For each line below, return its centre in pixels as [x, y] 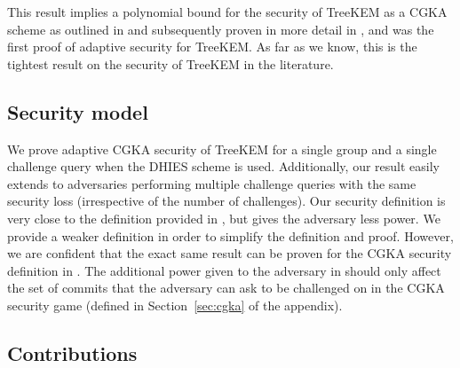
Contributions [72, 352]
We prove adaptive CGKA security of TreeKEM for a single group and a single [222, 149]
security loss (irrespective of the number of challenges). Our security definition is [226, 201]
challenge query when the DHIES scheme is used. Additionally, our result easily [224, 166]
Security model [78, 111]
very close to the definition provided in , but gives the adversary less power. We [224, 218]
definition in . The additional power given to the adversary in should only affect [224, 270]
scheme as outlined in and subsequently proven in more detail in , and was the [221, 29]
